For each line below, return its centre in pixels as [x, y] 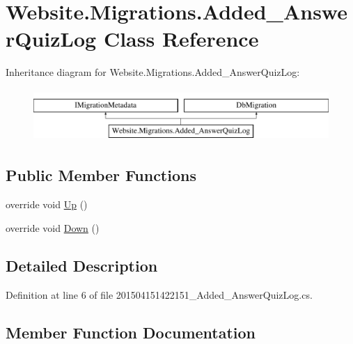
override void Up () [47, 204]
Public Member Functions [101, 175]
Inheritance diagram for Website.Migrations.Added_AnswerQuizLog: [153, 72]
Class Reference [181, 39]
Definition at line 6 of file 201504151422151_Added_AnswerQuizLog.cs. [159, 294]
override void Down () [53, 227]
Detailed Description [82, 265]
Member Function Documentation [131, 332]
